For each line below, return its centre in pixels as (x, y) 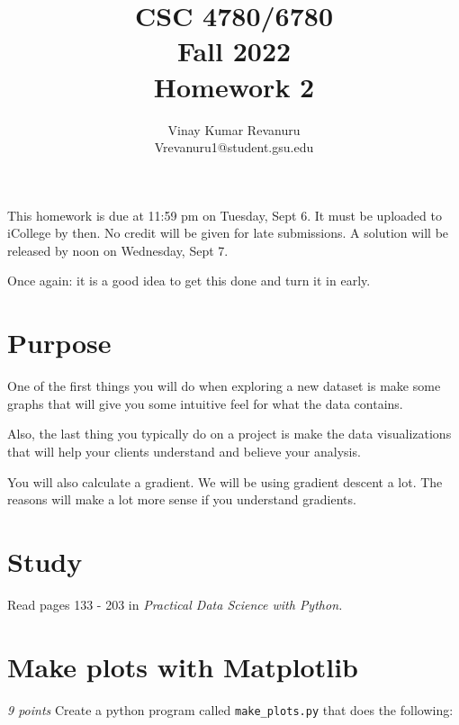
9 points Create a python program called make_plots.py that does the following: (230, 709)
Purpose (59, 343)
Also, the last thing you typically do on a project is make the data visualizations (229, 434)
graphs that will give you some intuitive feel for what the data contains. (205, 403)
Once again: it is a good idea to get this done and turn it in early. (189, 281)
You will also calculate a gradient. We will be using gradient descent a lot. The (225, 481)
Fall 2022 (234, 51)
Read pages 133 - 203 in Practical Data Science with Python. (175, 604)
